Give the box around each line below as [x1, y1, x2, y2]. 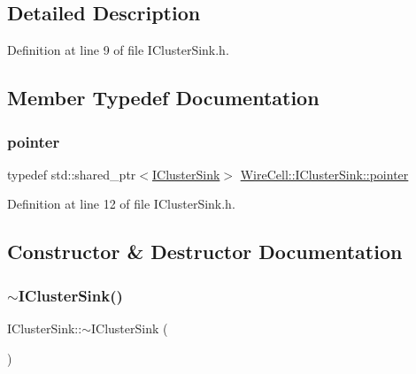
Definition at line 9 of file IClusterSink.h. [7, 41, 229, 59]
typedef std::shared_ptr [7, 164, 136, 183]
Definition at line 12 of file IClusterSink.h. [7, 195, 235, 213]
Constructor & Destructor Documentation [7, 238, 403, 265]
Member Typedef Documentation [7, 84, 320, 111]
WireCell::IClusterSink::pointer [240, 164, 409, 183]
